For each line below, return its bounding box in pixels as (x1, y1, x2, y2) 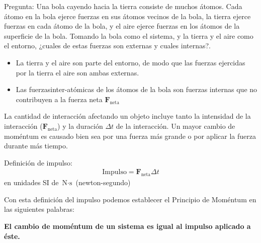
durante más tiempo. (4, 140, 68, 151)
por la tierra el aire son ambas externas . (16, 67, 139, 77)
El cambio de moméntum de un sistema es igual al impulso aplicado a (4, 220, 251, 231)
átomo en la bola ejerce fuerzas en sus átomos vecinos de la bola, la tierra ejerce (4, 11, 251, 21)
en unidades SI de (4, 177, 59, 188)
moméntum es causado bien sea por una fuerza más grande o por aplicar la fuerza (4, 130, 256, 141)
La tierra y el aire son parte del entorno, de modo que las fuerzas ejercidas (16, 57, 245, 67)
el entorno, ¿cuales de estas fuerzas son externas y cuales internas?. (4, 40, 211, 51)
